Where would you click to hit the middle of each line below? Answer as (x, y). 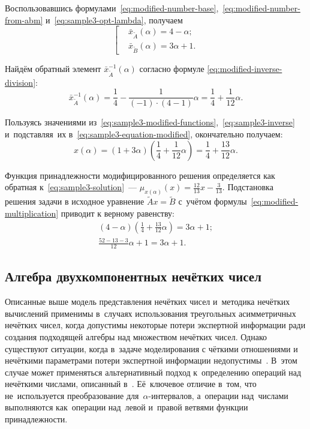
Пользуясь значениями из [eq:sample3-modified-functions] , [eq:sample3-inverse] (150, 122)
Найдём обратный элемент (53, 68)
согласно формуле (172, 68)
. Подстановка (248, 187)
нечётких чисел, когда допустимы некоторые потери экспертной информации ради (155, 325)
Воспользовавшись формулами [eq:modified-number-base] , (112, 8)
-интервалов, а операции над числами (218, 395)
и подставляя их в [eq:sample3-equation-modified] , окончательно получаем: (144, 134)
